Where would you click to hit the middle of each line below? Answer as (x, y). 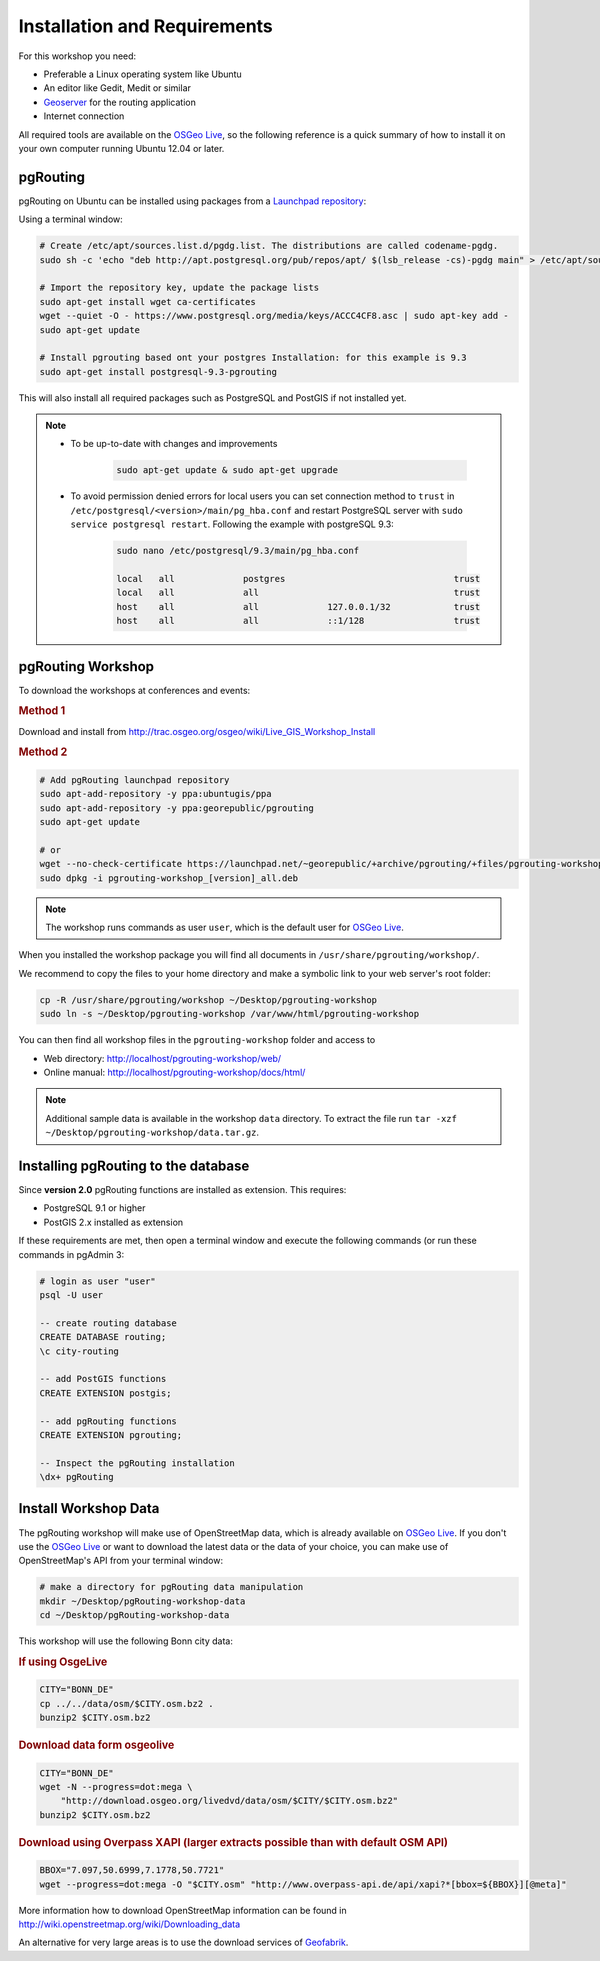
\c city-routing (79, 1351)
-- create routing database (108, 1323)
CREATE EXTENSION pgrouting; (111, 1434)
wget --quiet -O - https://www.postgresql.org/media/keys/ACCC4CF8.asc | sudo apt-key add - (274, 316)
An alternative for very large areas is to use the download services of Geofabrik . (183, 1942)
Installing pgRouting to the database (134, 1165)
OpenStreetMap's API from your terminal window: (121, 1561)
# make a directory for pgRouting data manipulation (171, 1587)
